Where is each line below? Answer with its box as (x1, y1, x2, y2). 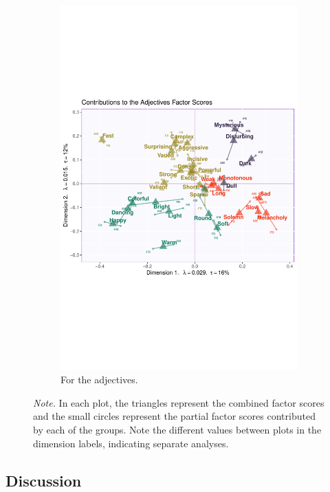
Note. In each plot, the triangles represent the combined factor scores (33, 395, 324, 409)
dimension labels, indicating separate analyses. (33, 436, 229, 450)
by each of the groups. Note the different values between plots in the (33, 423, 322, 437)
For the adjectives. (60, 372, 138, 387)
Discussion (5, 469, 82, 491)
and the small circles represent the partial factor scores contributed (33, 409, 316, 423)
